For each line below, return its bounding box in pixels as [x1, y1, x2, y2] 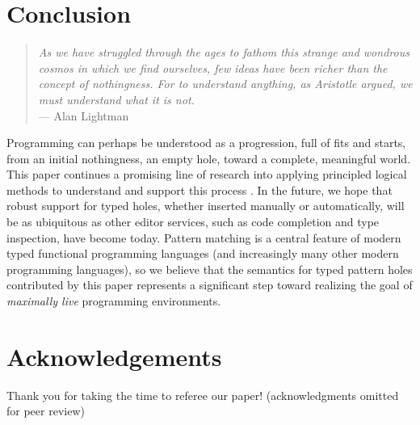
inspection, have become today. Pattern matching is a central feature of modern [6, 229, 401, 246]
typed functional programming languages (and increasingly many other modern [6, 245, 399, 262]
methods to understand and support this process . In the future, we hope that [6, 181, 393, 198]
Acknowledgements [6, 339, 222, 372]
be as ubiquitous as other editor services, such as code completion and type [6, 213, 380, 230]
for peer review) [6, 402, 85, 419]
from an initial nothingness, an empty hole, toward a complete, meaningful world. [6, 149, 411, 166]
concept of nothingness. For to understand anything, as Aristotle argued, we [38, 75, 413, 92]
